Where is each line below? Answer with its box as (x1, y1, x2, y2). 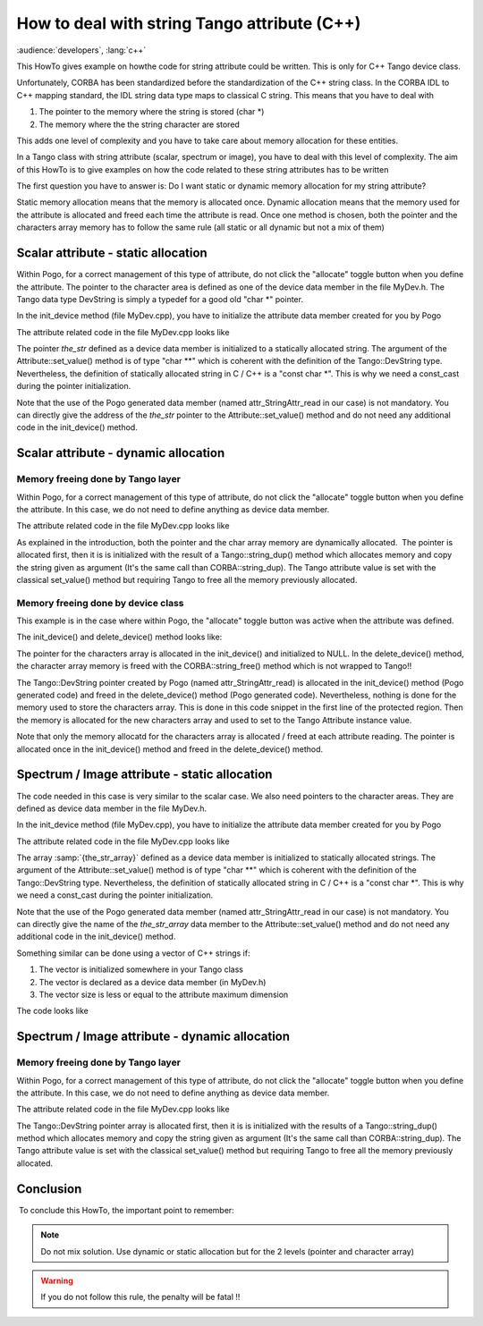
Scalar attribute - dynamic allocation (16, 445, 225, 460)
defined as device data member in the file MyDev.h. (16, 803, 208, 814)
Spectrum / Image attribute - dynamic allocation (16, 1029, 291, 1044)
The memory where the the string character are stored (38, 119, 241, 130)
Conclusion (16, 1181, 82, 1196)
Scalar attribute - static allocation (16, 246, 208, 261)
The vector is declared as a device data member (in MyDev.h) (38, 976, 267, 987)
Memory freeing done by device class (16, 596, 184, 609)
